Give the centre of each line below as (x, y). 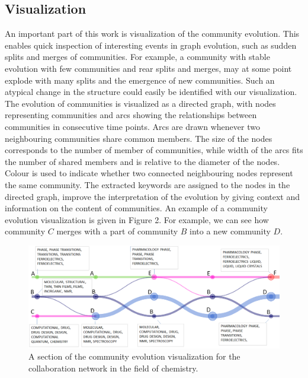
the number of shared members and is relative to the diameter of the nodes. (142, 161)
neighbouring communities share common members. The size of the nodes (139, 138)
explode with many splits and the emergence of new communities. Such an (140, 80)
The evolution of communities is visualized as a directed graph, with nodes (140, 103)
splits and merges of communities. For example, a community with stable (137, 57)
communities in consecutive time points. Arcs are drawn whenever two (132, 126)
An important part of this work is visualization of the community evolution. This (152, 34)
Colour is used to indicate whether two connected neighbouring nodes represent (149, 173)
